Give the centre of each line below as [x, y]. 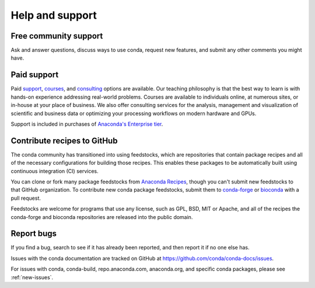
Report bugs [34, 234]
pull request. [26, 198]
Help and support [54, 15]
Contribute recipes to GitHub [64, 140]
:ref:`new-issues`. [32, 277]
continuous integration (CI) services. [55, 171]
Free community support [57, 36]
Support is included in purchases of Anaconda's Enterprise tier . [87, 124]
